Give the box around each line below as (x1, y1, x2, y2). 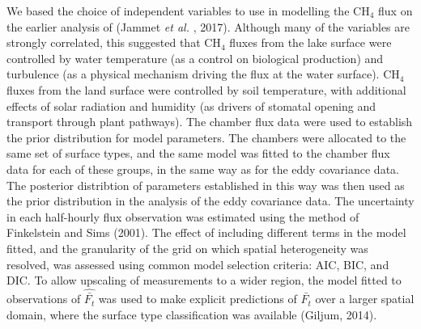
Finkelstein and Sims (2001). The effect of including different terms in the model (6, 224, 406, 241)
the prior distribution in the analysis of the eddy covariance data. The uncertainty (6, 192, 415, 209)
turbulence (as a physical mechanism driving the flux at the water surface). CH (6, 65, 400, 82)
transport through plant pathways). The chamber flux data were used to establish (6, 113, 413, 130)
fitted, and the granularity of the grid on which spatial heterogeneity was (6, 239, 368, 256)
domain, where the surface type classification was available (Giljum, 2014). (6, 306, 377, 323)
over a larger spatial (315, 290, 415, 307)
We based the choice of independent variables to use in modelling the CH (6, 2, 370, 19)
